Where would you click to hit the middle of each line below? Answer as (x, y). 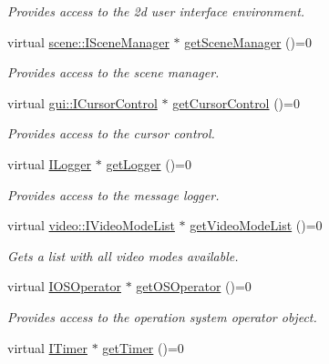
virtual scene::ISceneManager (88, 41)
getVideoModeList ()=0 (256, 225)
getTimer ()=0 (143, 347)
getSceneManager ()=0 (248, 41)
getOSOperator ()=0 (194, 286)
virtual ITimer (47, 347)
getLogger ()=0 (149, 163)
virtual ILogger (50, 163)
